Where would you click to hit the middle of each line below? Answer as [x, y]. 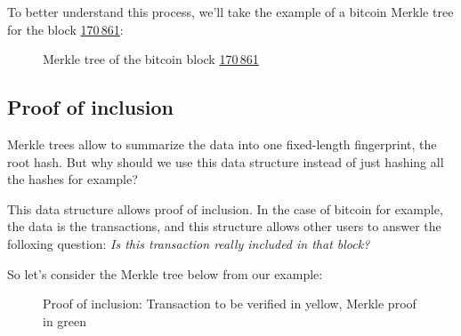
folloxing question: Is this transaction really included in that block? [189, 243]
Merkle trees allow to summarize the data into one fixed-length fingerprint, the [222, 144]
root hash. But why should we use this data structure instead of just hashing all [226, 161]
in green [65, 320]
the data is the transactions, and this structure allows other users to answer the [224, 226]
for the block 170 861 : [65, 29]
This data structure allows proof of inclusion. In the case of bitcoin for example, [225, 208]
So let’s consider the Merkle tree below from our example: [165, 273]
